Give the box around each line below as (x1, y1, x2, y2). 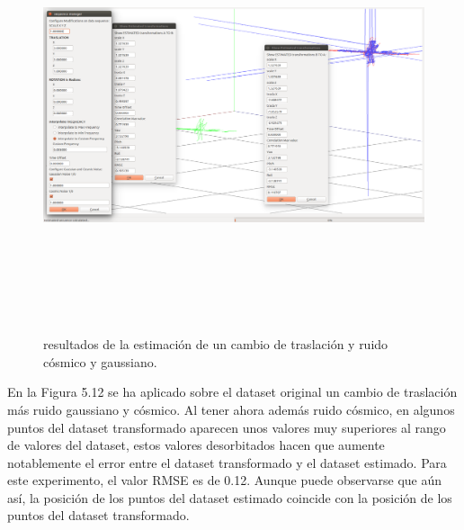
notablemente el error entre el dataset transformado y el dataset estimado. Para (7, 453, 447, 472)
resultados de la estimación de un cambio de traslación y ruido (43, 335, 388, 354)
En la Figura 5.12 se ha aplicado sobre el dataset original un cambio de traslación (7, 382, 458, 401)
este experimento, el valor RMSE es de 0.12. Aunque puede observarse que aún (7, 471, 442, 490)
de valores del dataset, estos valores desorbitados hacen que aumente (7, 436, 385, 454)
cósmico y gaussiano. (43, 352, 157, 371)
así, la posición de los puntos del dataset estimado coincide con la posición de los (7, 488, 452, 507)
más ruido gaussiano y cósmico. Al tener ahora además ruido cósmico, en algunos (7, 400, 455, 418)
